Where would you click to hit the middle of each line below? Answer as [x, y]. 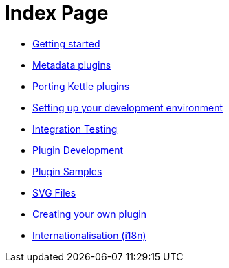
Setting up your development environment [128, 107]
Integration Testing [75, 129]
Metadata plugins [72, 65]
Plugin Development [78, 150]
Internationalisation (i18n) [89, 235]
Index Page [57, 13]
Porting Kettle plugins [81, 86]
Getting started [66, 43]
